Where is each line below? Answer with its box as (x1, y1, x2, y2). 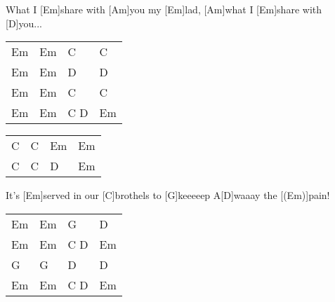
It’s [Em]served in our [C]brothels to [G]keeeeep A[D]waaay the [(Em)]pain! (6, 188, 330, 203)
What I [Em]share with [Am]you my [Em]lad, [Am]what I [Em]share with (6, 2, 322, 16)
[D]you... (6, 15, 42, 30)
